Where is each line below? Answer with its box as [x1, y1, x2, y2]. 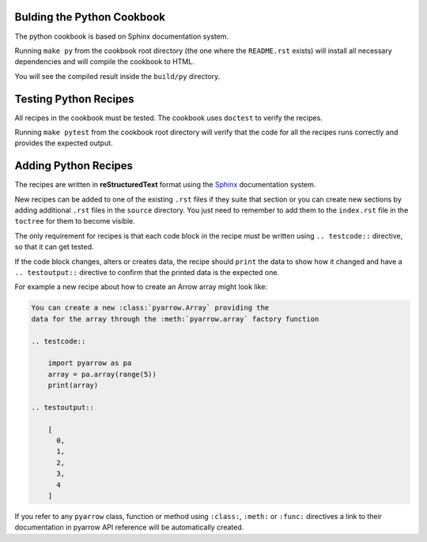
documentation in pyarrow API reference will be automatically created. [14, 522, 244, 533]
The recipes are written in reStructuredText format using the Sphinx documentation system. [14, 180, 316, 190]
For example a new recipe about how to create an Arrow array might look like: [14, 282, 268, 292]
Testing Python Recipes [14, 92, 134, 106]
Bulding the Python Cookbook [14, 10, 166, 24]
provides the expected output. [14, 138, 114, 148]
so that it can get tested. [14, 242, 94, 252]
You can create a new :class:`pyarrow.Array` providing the [31, 303, 270, 312]
